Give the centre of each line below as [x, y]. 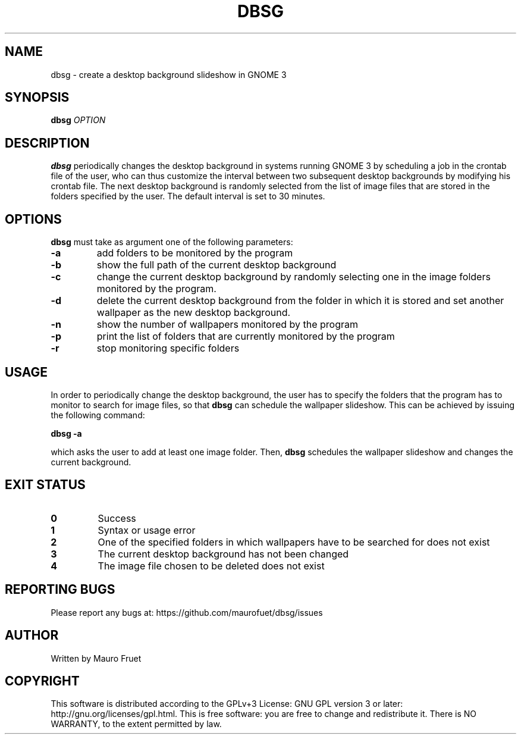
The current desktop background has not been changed [223, 554]
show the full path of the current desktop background [216, 265]
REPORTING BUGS [60, 590]
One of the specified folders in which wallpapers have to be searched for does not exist [294, 542]
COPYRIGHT [42, 681]
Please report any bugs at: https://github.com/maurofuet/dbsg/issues [187, 612]
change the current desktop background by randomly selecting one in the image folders [294, 277]
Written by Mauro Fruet [96, 658]
